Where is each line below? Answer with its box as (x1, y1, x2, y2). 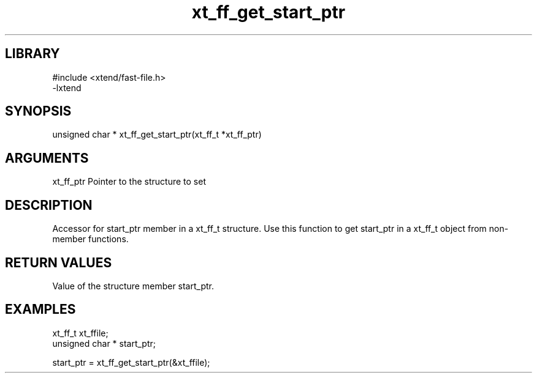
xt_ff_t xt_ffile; (52, 327, 109, 338)
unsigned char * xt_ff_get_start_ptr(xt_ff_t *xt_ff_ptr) (52, 129, 262, 140)
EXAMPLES (5, 302, 76, 317)
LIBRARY (5, 46, 60, 62)
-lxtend (52, 82, 82, 93)
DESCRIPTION (5, 197, 93, 213)
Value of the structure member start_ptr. (52, 280, 214, 291)
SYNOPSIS (5, 103, 72, 119)
